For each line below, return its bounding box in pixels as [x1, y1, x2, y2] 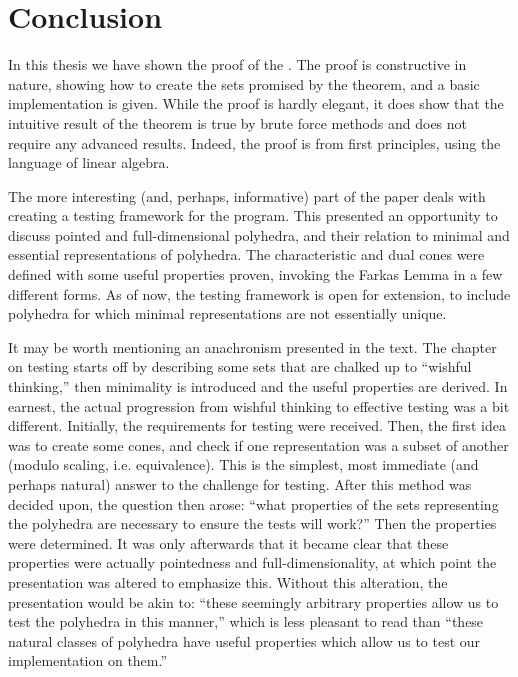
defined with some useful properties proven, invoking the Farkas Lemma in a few [8, 264, 503, 285]
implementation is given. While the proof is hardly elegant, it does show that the [8, 93, 504, 114]
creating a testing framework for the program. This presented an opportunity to [8, 205, 498, 226]
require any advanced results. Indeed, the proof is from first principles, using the [8, 132, 501, 153]
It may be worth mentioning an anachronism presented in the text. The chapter [8, 336, 497, 357]
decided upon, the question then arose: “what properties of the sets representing [8, 493, 499, 514]
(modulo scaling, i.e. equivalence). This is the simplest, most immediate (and [8, 454, 479, 475]
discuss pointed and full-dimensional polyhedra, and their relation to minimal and [8, 224, 510, 245]
